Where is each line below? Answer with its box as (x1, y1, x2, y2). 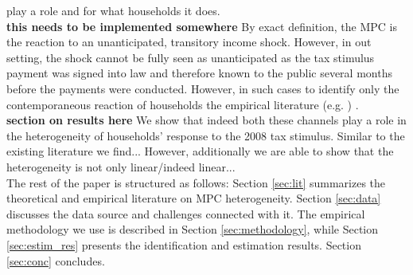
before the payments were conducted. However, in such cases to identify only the (6, 80, 399, 96)
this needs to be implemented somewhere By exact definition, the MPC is (6, 18, 397, 34)
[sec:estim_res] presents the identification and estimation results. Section (6, 236, 361, 253)
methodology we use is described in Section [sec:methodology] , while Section (6, 221, 379, 238)
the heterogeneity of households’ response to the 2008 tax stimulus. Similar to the (6, 127, 405, 143)
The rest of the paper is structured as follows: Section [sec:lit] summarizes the (6, 174, 386, 191)
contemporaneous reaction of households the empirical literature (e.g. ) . (6, 96, 359, 112)
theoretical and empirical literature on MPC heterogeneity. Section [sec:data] (6, 190, 381, 206)
